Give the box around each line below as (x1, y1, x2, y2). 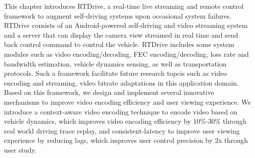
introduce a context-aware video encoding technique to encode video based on (4, 106, 238, 116)
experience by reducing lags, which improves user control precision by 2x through (4, 135, 248, 145)
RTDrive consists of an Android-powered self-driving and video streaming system (4, 20, 248, 30)
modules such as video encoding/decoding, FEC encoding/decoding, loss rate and (4, 48, 249, 59)
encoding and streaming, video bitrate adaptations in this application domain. (4, 77, 239, 88)
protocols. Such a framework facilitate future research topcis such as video (4, 68, 227, 78)
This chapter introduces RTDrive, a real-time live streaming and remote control (4, 1, 244, 11)
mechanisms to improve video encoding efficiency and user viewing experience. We (4, 96, 251, 107)
